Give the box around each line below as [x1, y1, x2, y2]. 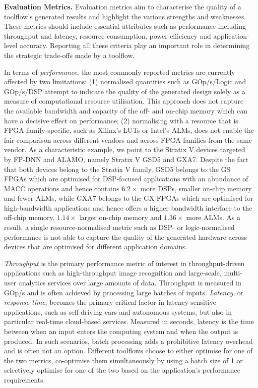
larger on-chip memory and [79, 212, 162, 222]
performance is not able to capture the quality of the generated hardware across [4, 231, 247, 242]
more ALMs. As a [186, 212, 241, 222]
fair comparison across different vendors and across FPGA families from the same [4, 134, 252, 145]
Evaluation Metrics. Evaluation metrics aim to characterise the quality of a [4, 1, 241, 11]
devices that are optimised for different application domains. [4, 241, 188, 252]
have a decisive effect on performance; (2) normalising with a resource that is [4, 115, 238, 125]
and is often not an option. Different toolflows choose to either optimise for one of [4, 345, 253, 356]
